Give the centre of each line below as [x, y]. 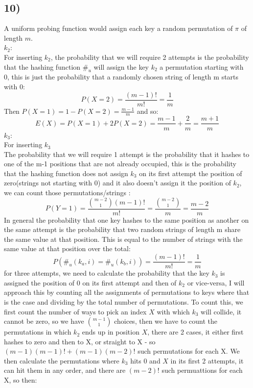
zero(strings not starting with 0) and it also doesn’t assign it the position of [117, 183]
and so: [148, 111]
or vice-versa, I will [216, 282]
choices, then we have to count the [166, 321]
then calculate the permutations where [62, 360]
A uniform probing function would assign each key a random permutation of [118, 28]
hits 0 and [145, 360]
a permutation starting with [202, 66]
